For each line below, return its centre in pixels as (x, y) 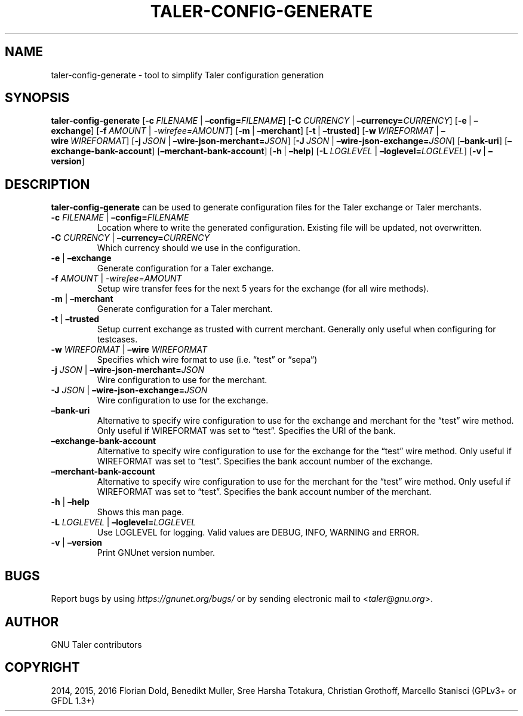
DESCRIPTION (47, 184)
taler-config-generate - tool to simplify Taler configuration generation (187, 75)
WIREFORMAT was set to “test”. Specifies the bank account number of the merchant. (264, 492)
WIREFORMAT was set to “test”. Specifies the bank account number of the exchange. (265, 461)
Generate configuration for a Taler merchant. (185, 309)
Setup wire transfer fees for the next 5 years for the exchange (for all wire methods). (263, 289)
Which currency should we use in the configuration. (199, 248)
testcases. (117, 339)
